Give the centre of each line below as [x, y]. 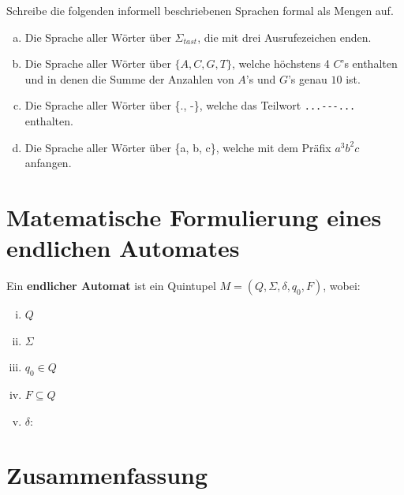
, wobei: [342, 286]
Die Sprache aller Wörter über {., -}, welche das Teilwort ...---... [190, 105]
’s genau [307, 78]
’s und [261, 78]
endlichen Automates [123, 248]
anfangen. [48, 163]
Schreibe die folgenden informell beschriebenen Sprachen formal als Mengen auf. [200, 10]
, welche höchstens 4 [281, 63]
